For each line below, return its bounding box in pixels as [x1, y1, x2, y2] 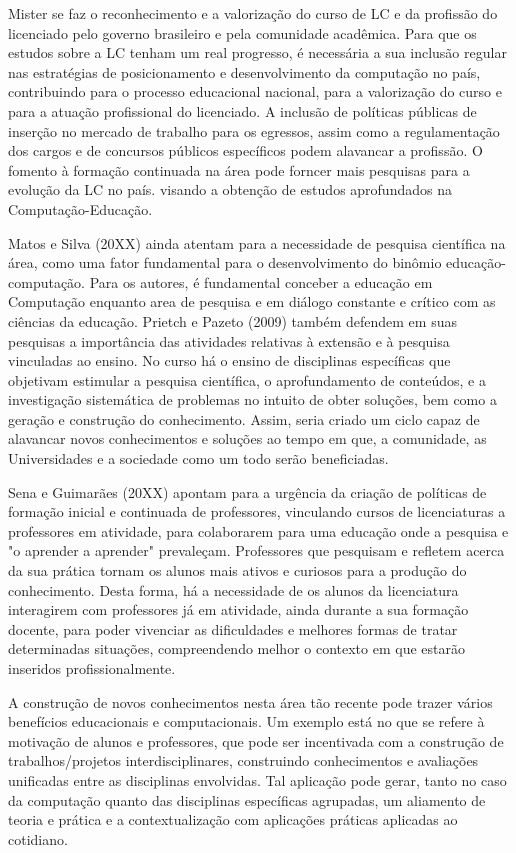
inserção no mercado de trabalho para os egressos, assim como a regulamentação [8, 120, 500, 141]
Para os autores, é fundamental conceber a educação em [89, 271, 433, 292]
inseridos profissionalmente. [8, 658, 176, 678]
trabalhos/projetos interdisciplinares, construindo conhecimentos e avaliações [8, 750, 479, 771]
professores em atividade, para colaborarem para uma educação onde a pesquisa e [8, 520, 509, 541]
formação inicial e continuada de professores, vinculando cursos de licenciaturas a [8, 501, 506, 522]
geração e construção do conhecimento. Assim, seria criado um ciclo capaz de [8, 408, 480, 429]
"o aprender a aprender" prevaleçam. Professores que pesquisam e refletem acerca [8, 540, 505, 561]
